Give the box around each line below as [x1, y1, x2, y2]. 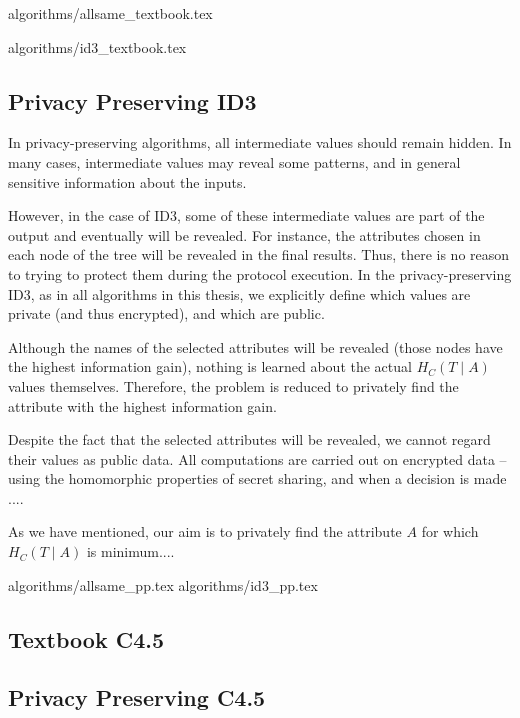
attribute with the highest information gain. [8, 395, 277, 416]
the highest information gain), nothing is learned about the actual [8, 356, 412, 377]
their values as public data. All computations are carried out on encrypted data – [8, 448, 507, 469]
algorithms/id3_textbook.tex [8, 36, 187, 57]
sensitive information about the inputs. [8, 171, 247, 192]
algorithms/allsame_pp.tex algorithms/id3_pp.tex [8, 574, 318, 595]
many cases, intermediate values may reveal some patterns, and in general [8, 151, 461, 172]
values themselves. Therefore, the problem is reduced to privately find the [8, 375, 459, 396]
